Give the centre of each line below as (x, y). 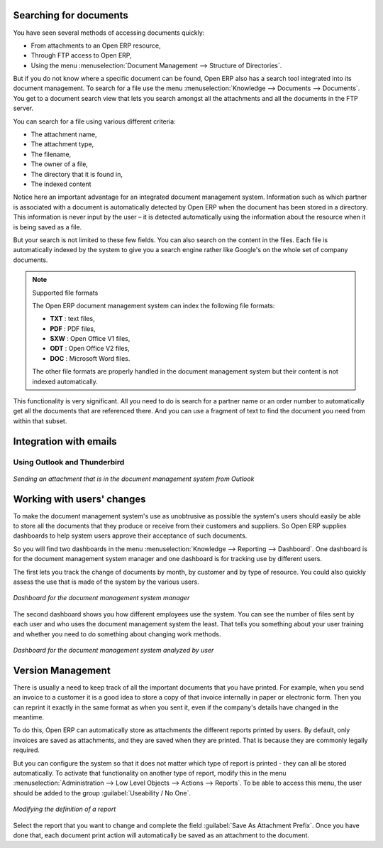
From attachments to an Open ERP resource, (96, 45)
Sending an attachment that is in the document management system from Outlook (134, 479)
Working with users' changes (79, 499)
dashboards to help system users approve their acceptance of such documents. (130, 536)
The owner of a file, (60, 164)
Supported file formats (65, 293)
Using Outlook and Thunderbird (69, 462)
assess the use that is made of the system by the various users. (106, 582)
